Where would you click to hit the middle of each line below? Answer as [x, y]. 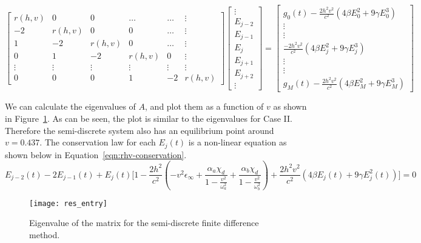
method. [45, 234]
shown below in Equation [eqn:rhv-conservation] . [96, 154]
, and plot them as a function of [204, 106]
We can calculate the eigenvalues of [70, 106]
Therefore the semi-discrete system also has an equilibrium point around [140, 130]
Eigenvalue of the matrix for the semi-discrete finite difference [144, 223]
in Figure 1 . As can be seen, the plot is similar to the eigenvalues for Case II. [149, 118]
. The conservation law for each [98, 142]
